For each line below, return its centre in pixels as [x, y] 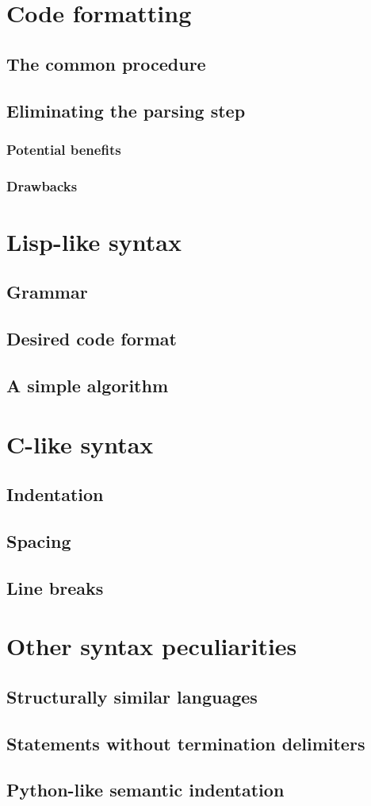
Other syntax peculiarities [152, 646]
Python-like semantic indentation [145, 790]
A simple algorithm [88, 385]
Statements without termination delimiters [186, 743]
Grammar [47, 292]
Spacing [39, 540]
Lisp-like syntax [94, 241]
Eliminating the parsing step [126, 110]
